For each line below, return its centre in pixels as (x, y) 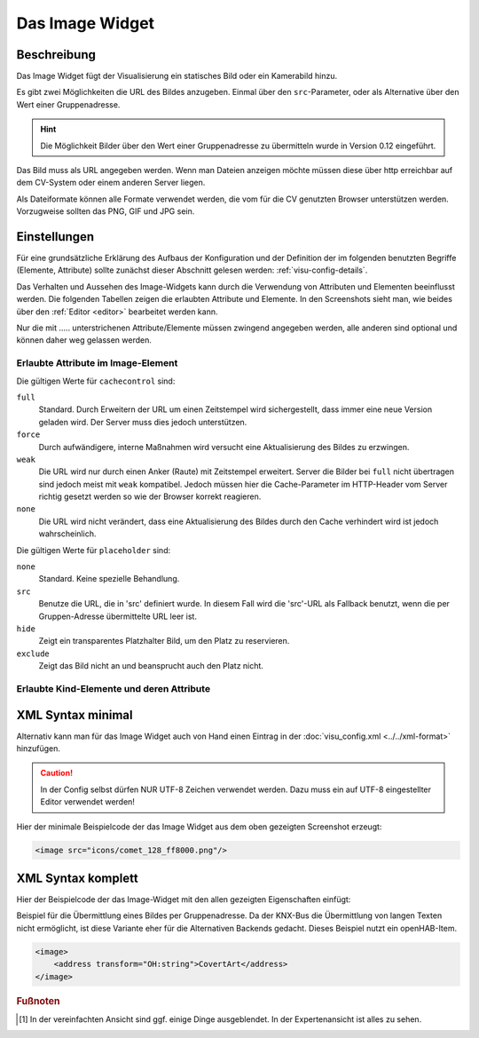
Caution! (57, 773)
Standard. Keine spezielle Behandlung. (109, 579)
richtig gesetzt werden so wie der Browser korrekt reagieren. (150, 496)
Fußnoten (38, 1001)
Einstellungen (55, 237)
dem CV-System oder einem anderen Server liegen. (111, 183)
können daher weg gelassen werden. (84, 340)
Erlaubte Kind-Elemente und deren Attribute (114, 688)
